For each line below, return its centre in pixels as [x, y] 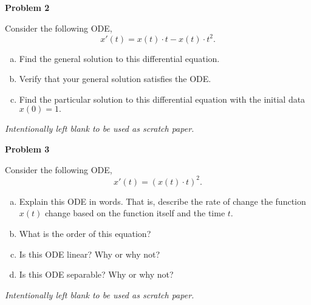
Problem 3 [27, 149]
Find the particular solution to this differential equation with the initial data [162, 99]
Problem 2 [27, 7]
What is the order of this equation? [85, 233]
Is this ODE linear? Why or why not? [90, 254]
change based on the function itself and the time [135, 213]
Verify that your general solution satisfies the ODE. [115, 79]
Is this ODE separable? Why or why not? [96, 274]
